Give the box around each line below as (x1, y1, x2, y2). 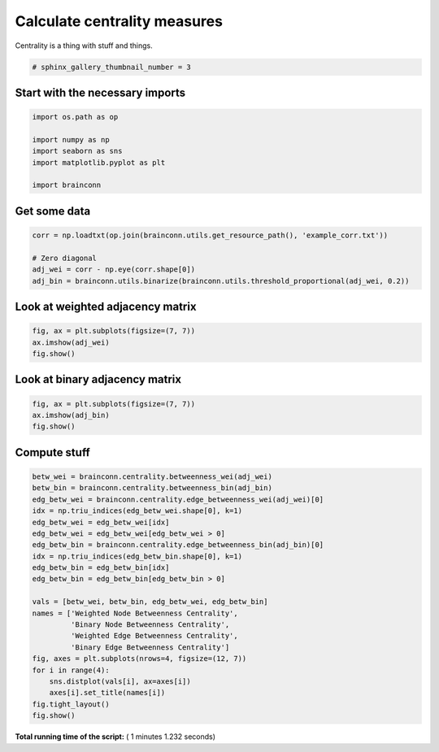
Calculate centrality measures (15, 12, 224, 30)
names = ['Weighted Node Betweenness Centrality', (32, 608, 239, 618)
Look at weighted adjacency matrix (15, 300, 197, 314)
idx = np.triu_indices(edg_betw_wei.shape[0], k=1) (32, 506, 243, 515)
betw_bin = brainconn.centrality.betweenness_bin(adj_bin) (32, 484, 272, 493)
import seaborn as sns (32, 146, 123, 156)
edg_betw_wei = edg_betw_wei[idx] (32, 517, 170, 527)
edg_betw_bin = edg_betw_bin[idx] (32, 563, 170, 572)
